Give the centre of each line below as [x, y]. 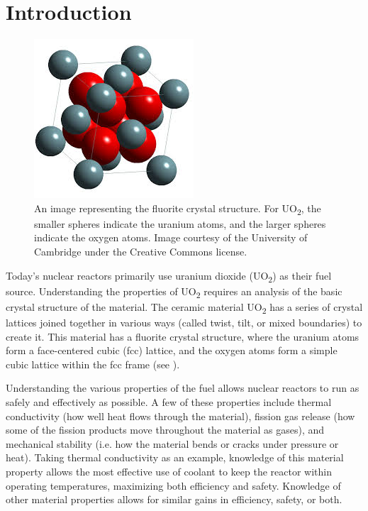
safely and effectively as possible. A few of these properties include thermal [169, 401]
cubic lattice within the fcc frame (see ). [93, 364]
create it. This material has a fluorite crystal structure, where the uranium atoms [183, 336]
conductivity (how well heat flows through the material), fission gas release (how [180, 416]
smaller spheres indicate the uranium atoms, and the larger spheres [180, 223]
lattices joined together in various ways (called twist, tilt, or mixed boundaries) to [184, 322]
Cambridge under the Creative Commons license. [141, 252]
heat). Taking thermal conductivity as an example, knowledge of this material [175, 457]
